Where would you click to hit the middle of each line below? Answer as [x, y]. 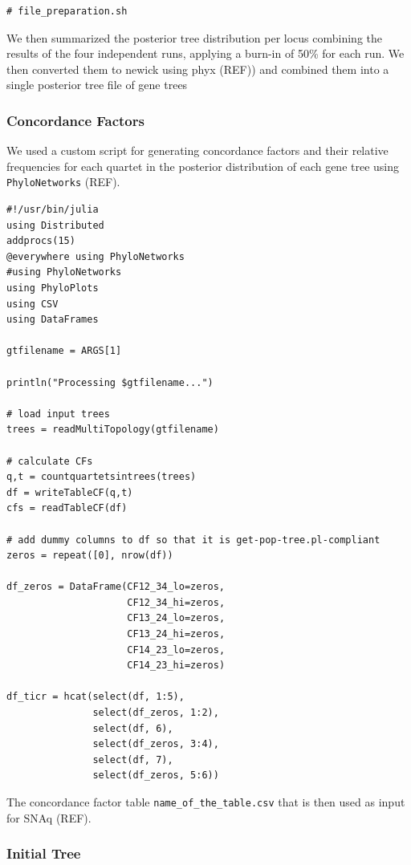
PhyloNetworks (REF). [63, 182]
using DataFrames [53, 320]
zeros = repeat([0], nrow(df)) [90, 556]
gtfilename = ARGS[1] [64, 351]
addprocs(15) [41, 241]
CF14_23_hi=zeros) [176, 666]
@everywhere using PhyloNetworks [96, 256]
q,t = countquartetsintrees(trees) [102, 477]
